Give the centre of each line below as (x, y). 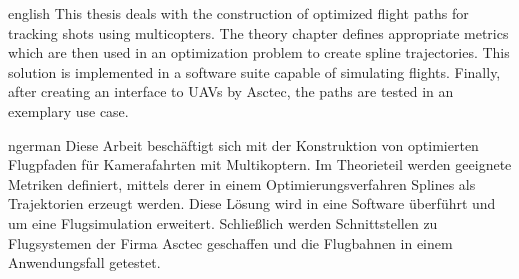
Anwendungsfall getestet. (84, 262)
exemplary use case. (68, 110)
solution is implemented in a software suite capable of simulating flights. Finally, (254, 71)
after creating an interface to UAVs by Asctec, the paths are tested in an (231, 91)
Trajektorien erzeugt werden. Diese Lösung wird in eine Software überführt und (252, 203)
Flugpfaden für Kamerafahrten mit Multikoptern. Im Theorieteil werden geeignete (260, 164)
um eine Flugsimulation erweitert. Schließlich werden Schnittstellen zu (223, 222)
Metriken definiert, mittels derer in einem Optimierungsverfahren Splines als (242, 183)
